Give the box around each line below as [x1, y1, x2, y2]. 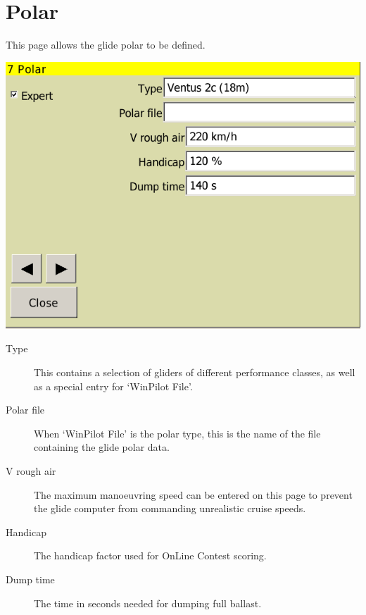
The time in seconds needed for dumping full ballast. [34, 595, 262, 610]
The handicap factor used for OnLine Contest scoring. [34, 548, 267, 563]
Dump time [6, 572, 55, 587]
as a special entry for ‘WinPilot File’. [34, 378, 193, 393]
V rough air [6, 464, 56, 478]
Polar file [6, 402, 45, 417]
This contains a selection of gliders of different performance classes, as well [34, 365, 355, 380]
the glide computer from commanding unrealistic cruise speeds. [34, 501, 306, 516]
